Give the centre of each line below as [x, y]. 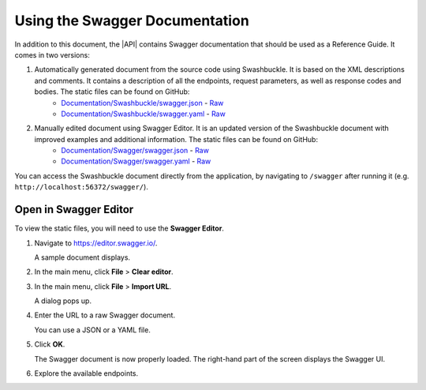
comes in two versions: [52, 54]
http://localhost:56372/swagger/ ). [82, 187]
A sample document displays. [82, 257]
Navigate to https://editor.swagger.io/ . [96, 243]
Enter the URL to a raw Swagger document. [105, 315]
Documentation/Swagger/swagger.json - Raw [135, 151]
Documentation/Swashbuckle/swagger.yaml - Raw [144, 114]
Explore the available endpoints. [86, 373]
